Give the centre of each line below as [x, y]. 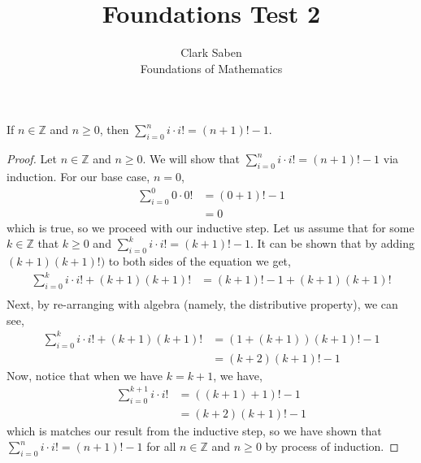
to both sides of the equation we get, [200, 261]
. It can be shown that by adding [332, 243]
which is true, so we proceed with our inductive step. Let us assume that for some [210, 227]
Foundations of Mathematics [211, 68]
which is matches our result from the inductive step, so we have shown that [194, 430]
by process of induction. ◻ [332, 446]
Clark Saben [211, 52]
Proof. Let [32, 159]
